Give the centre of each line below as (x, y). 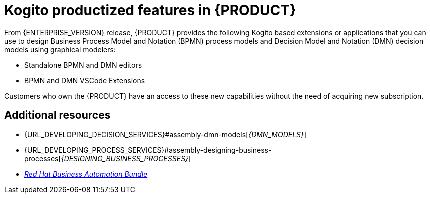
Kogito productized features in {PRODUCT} (150, 10)
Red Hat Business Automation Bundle (86, 174)
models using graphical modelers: (60, 49)
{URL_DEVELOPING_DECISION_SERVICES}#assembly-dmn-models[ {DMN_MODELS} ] (165, 134)
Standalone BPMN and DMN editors (83, 65)
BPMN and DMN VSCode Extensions (85, 80)
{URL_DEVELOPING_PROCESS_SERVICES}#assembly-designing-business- (148, 150)
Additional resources (57, 115)
